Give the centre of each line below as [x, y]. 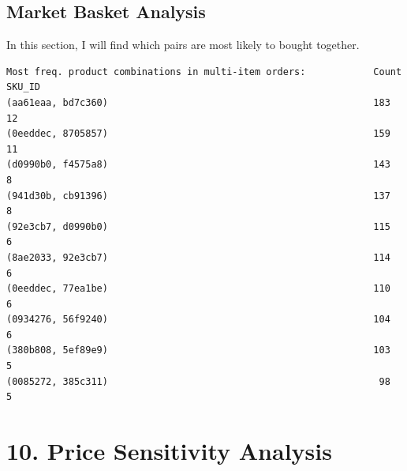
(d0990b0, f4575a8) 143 [198, 165]
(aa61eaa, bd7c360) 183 [198, 102]
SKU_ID [23, 87]
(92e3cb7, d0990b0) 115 [198, 226]
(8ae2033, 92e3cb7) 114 [198, 257]
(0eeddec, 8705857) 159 [198, 134]
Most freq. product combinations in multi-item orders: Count [204, 72]
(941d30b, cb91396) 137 [198, 196]
